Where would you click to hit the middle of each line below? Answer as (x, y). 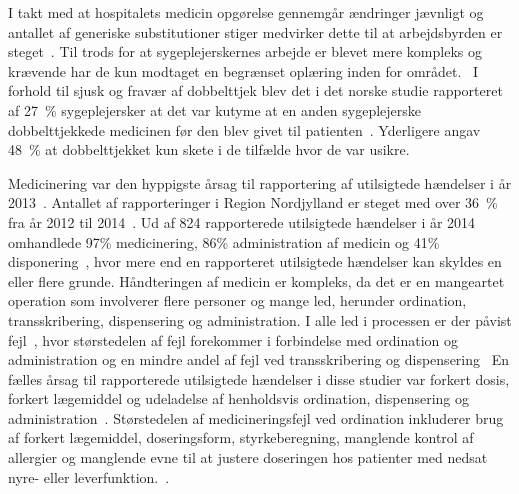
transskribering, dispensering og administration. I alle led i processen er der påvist (260, 319)
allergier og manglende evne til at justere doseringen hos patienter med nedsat (248, 457)
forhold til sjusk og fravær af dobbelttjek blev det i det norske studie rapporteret (255, 90)
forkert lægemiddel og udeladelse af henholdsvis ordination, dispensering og (239, 398)
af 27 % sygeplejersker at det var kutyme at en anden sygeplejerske (215, 109)
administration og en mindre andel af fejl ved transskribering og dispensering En (258, 359)
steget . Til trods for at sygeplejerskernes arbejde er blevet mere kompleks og (245, 51)
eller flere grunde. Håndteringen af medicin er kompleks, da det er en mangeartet (256, 280)
